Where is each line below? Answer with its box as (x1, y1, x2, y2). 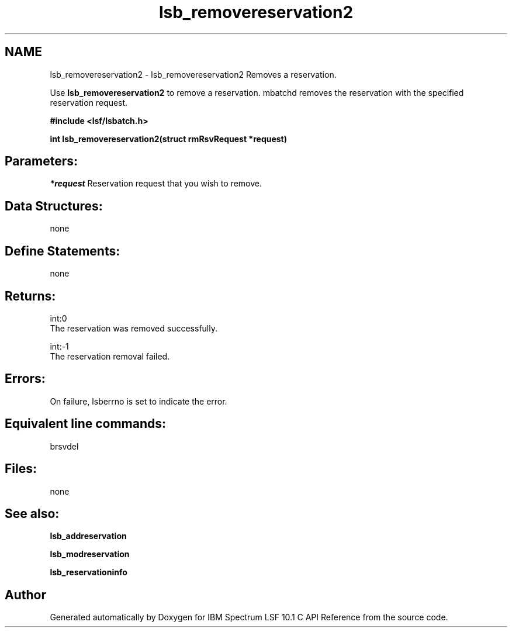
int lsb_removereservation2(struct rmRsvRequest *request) (50, 133, 288, 144)
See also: (5, 506, 60, 521)
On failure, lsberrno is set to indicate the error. (50, 396, 227, 406)
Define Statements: (5, 243, 120, 258)
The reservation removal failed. (50, 351, 170, 361)
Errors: (5, 371, 46, 386)
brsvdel (50, 441, 79, 451)
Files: (5, 461, 37, 476)
